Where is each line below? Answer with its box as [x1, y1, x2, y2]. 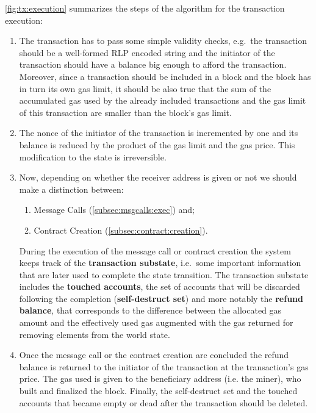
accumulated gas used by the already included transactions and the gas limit [19, 94, 306, 107]
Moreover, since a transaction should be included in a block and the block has [19, 70, 311, 82]
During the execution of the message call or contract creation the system [19, 244, 291, 257]
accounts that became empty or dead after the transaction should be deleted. [19, 396, 308, 409]
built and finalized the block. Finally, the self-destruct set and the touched [19, 384, 298, 397]
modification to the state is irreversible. [19, 150, 167, 163]
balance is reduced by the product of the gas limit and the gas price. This [19, 138, 295, 151]
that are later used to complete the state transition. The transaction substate [19, 268, 309, 281]
